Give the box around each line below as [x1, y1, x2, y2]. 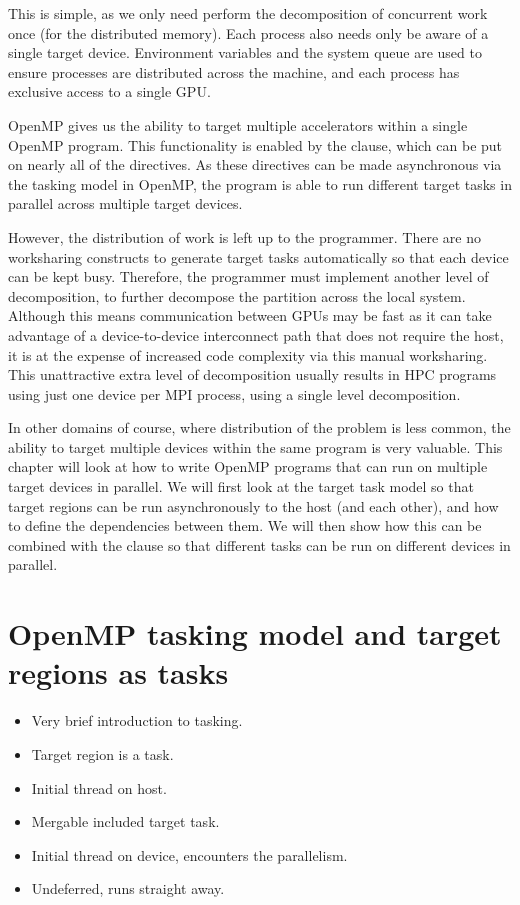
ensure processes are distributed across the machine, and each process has [8, 61, 460, 82]
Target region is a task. [31, 743, 174, 764]
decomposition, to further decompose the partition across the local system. [8, 285, 466, 306]
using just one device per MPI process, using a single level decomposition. [8, 383, 461, 404]
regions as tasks [8, 652, 229, 693]
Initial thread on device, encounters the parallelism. [31, 844, 348, 865]
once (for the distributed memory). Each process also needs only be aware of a [8, 22, 489, 43]
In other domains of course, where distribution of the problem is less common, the [8, 417, 511, 438]
